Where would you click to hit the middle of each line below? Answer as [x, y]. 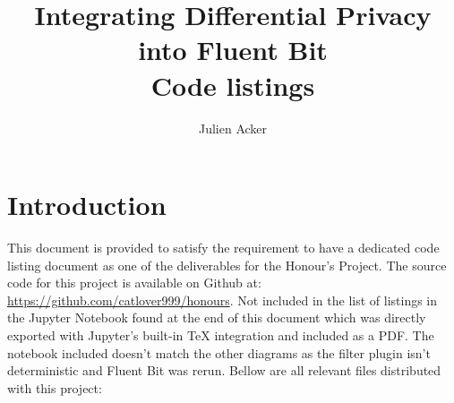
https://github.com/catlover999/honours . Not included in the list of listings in [223, 300]
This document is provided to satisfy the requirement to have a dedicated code [223, 248]
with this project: [55, 387]
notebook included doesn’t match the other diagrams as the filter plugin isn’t [219, 352]
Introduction [87, 205]
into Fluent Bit [233, 50]
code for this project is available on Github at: [134, 283]
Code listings [233, 85]
